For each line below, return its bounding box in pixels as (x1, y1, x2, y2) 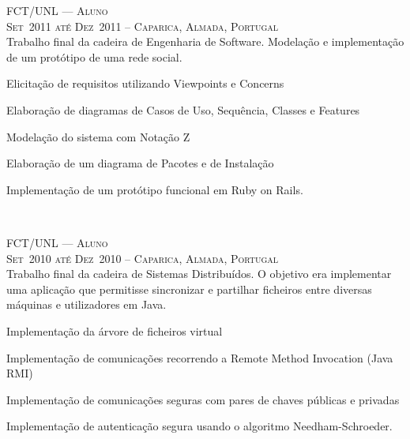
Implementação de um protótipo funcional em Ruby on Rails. (6, 181, 303, 197)
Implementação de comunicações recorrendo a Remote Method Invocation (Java (6, 349, 393, 366)
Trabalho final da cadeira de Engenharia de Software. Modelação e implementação (6, 33, 404, 50)
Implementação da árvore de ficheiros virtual (6, 322, 223, 339)
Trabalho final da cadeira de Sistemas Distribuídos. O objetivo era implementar (6, 265, 392, 282)
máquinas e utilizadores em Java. (6, 296, 167, 313)
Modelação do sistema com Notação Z (6, 128, 190, 144)
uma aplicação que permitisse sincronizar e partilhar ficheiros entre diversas (6, 280, 372, 297)
